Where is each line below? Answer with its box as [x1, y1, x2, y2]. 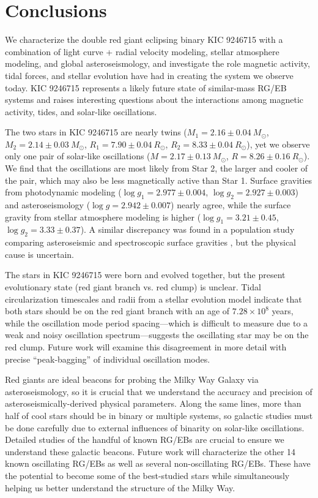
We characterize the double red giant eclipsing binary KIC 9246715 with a [5, 33, 283, 46]
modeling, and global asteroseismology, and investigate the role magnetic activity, [5, 57, 310, 70]
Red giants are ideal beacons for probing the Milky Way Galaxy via [5, 373, 259, 386]
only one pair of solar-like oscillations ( [5, 149, 150, 162]
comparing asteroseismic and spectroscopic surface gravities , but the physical [5, 236, 296, 249]
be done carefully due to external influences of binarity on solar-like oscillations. [5, 421, 305, 434]
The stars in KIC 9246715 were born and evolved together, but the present [5, 268, 286, 281]
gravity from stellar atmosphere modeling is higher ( [5, 210, 201, 223]
